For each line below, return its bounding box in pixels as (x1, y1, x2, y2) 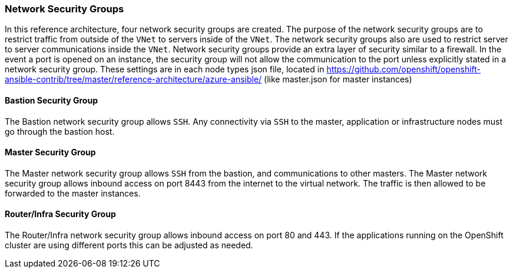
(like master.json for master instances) (264, 74, 412, 85)
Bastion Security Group (5, 95, 98, 105)
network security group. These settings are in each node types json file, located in (5, 64, 325, 75)
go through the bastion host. (5, 126, 115, 136)
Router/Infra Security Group (5, 209, 116, 219)
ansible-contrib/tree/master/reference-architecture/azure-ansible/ (5, 74, 262, 85)
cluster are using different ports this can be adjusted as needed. (5, 240, 253, 251)
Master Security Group (5, 147, 96, 158)
